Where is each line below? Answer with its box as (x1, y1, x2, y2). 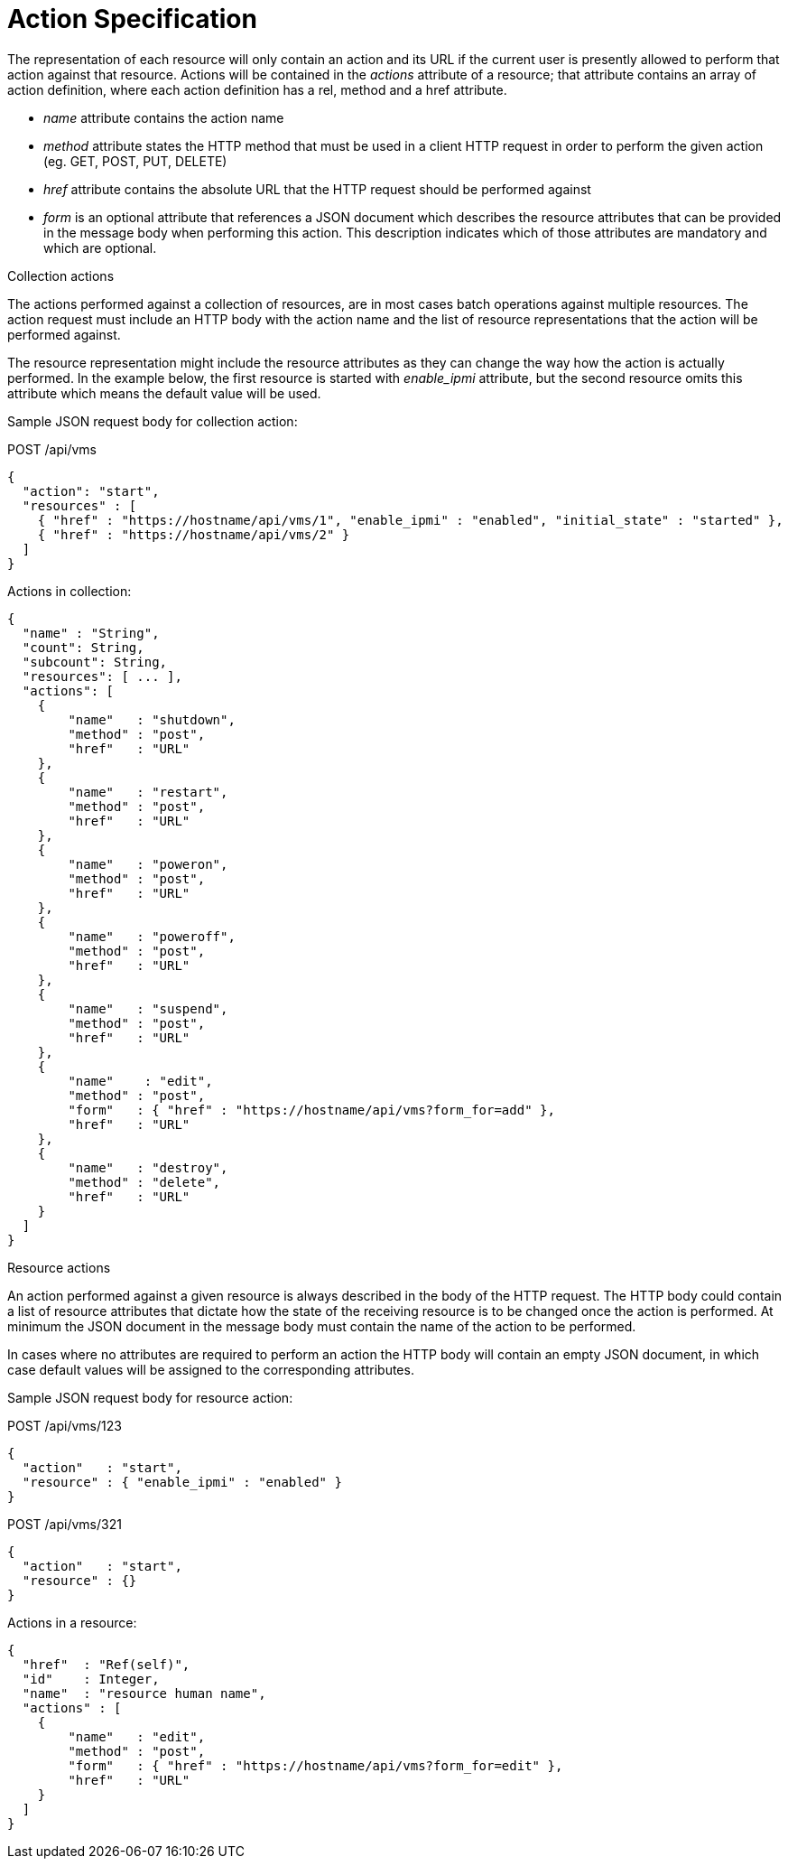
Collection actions (7, 267, 115, 284)
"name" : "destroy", (68, 1160, 228, 1175)
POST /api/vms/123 (7, 1417, 122, 1433)
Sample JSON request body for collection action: (7, 413, 298, 429)
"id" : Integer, (22, 1671, 160, 1686)
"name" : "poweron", (68, 856, 228, 872)
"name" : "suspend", (68, 1001, 228, 1016)
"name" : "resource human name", (22, 1685, 266, 1701)
